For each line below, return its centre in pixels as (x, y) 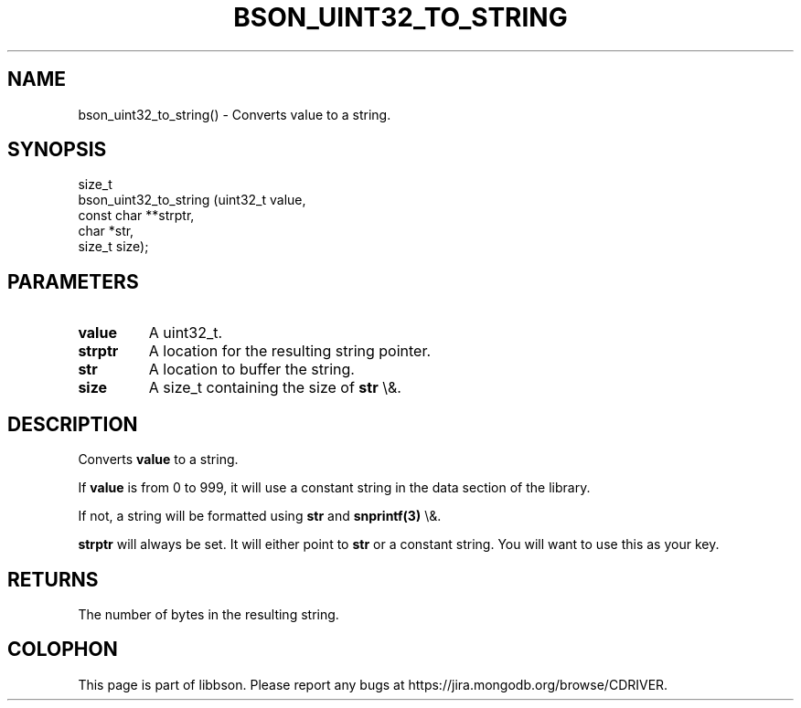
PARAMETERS (73, 281)
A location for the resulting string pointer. (290, 351)
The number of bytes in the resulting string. (208, 614)
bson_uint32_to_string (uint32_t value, (192, 200)
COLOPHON (63, 650)
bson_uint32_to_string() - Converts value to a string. (235, 114)
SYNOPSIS (57, 150)
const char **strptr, (136, 216)
